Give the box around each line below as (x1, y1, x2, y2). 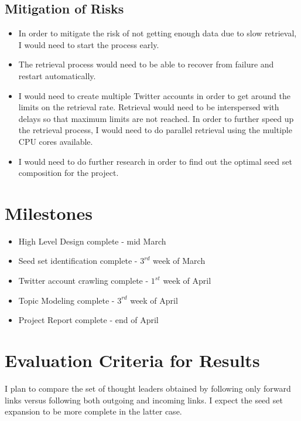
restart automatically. (18, 69, 96, 82)
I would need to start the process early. (18, 38, 159, 50)
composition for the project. (18, 167, 119, 179)
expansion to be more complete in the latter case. (5, 405, 182, 417)
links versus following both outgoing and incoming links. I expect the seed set (5, 393, 283, 406)
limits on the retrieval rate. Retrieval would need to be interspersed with (18, 101, 279, 113)
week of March (153, 254, 206, 267)
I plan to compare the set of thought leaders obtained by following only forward (5, 382, 291, 394)
